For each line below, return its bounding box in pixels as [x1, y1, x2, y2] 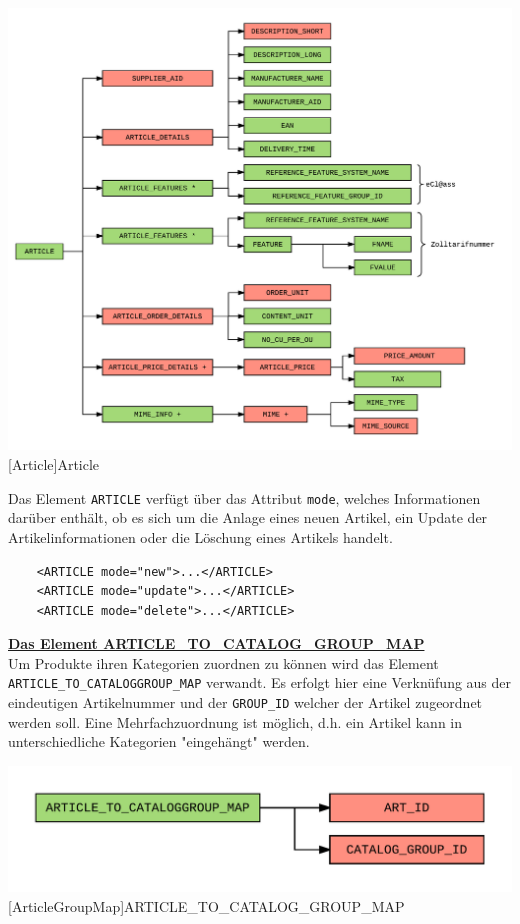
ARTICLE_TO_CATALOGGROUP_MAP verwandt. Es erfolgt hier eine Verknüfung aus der [8, 672, 512, 693]
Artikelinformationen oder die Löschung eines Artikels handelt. [8, 526, 393, 547]
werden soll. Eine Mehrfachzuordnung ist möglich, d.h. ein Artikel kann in [8, 711, 463, 732]
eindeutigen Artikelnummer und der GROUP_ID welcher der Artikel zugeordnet [8, 692, 483, 713]
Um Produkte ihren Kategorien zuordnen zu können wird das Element [8, 652, 439, 673]
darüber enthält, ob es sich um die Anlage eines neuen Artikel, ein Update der [8, 507, 488, 528]
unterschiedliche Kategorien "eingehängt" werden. [8, 731, 310, 752]
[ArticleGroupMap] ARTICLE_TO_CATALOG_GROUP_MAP [8, 895, 405, 916]
